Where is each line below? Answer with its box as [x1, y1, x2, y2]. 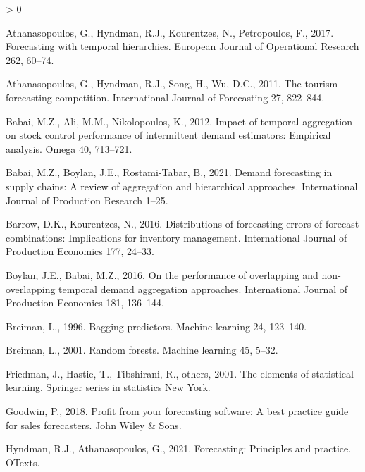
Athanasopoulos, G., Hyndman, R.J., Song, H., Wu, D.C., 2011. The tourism [6, 76, 338, 91]
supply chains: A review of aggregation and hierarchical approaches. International [6, 178, 358, 193]
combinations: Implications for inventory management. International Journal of [6, 230, 347, 244]
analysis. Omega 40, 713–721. [6, 141, 132, 156]
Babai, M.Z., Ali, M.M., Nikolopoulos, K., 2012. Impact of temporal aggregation [6, 113, 352, 128]
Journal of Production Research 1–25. [6, 192, 168, 207]
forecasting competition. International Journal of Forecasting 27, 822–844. [6, 89, 325, 104]
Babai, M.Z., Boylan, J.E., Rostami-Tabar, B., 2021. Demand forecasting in [6, 165, 333, 180]
